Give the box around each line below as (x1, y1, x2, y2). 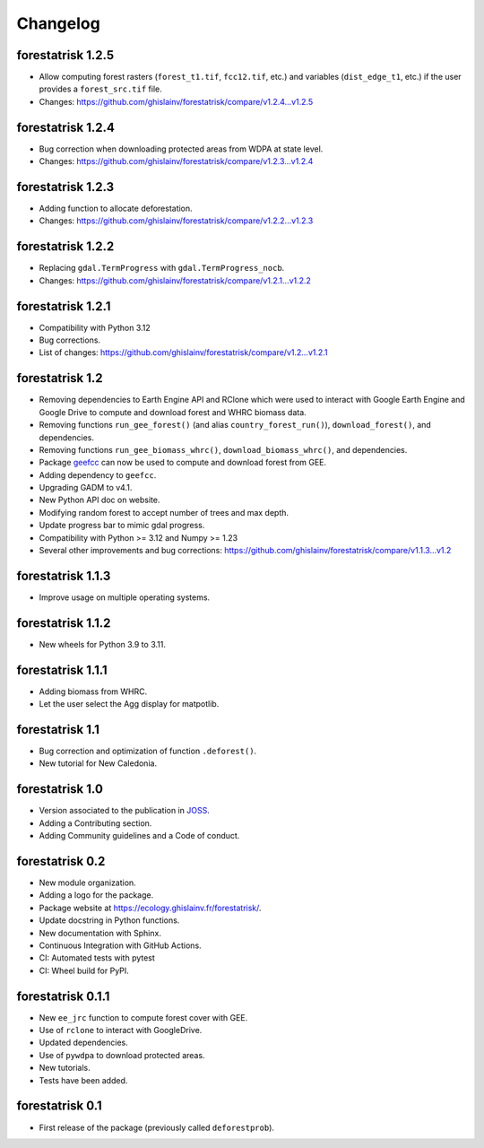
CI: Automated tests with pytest (39, 952, 156, 963)
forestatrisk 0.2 (16, 853, 106, 869)
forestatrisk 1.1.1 (16, 662, 108, 677)
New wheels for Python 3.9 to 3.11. (39, 639, 166, 649)
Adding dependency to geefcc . (39, 469, 157, 480)
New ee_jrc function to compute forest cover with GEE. (39, 1012, 248, 1022)
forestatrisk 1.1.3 (16, 568, 111, 583)
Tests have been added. (39, 1074, 128, 1085)
